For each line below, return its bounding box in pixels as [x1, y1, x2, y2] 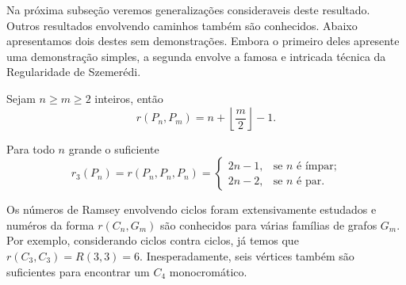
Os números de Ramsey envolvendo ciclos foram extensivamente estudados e [6, 201, 377, 218]
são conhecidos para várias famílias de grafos [160, 216, 377, 233]
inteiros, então [94, 89, 163, 106]
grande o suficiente [68, 140, 159, 157]
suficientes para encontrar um [6, 263, 150, 279]
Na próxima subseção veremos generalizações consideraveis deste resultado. [6, 2, 370, 17]
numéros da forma [6, 216, 94, 233]
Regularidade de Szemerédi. [6, 63, 141, 80]
